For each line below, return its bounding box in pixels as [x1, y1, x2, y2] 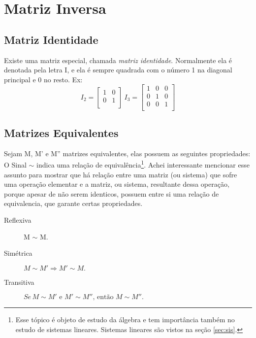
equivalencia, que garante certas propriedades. [4, 198, 143, 208]
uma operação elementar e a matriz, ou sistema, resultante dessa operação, [4, 179, 229, 189]
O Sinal [4, 159, 27, 169]
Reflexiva [4, 214, 32, 225]
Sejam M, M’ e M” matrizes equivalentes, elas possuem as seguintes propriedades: [4, 148, 251, 158]
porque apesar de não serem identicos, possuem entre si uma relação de [4, 188, 219, 199]
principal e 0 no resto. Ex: [4, 74, 83, 84]
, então [93, 294, 114, 301]
